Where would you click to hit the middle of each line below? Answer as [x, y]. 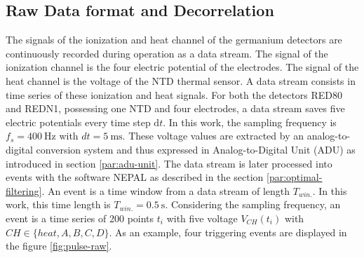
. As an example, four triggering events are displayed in [228, 232]
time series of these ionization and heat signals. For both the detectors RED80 [174, 94]
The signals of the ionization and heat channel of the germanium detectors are [174, 40]
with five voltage [202, 218]
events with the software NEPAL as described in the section [135, 177]
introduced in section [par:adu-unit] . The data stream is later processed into [169, 163]
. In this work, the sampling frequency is [250, 122]
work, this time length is [58, 204]
